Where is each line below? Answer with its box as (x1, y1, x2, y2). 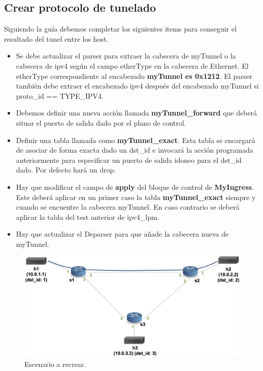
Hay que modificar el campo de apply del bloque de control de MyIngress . (16, 181, 254, 192)
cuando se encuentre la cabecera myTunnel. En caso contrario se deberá (16, 202, 240, 212)
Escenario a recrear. (24, 359, 86, 369)
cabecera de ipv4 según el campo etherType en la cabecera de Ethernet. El (16, 60, 249, 71)
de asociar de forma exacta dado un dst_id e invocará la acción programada (16, 145, 253, 155)
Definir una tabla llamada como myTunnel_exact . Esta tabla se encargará (16, 134, 255, 145)
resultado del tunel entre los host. (4, 33, 109, 44)
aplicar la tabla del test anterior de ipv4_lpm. (16, 211, 159, 222)
